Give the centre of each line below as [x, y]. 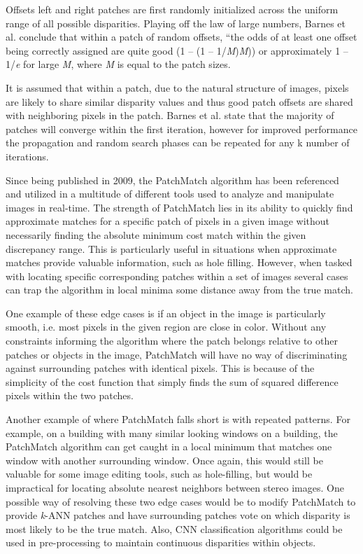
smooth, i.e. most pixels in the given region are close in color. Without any [166, 327]
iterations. [27, 156]
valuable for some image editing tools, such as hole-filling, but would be [159, 474]
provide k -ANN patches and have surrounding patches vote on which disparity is [178, 515]
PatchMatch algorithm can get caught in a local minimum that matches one [169, 446]
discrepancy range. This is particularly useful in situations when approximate [171, 248]
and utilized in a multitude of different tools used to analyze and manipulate [170, 194]
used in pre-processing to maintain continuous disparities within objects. [161, 542]
